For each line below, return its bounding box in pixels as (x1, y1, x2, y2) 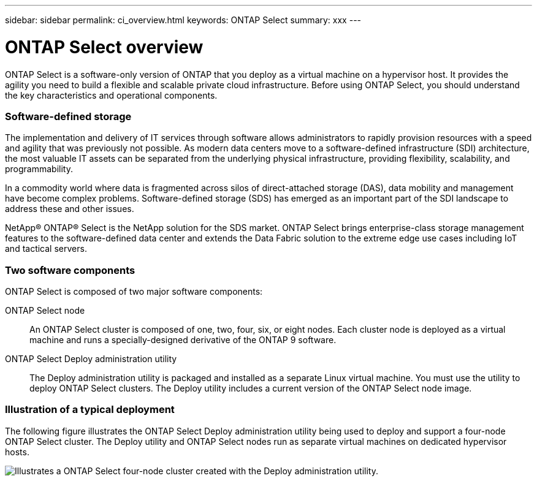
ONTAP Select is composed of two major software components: (5, 286, 263, 297)
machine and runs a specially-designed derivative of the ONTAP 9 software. (29, 335, 337, 345)
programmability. (5, 164, 73, 175)
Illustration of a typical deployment (5, 403, 175, 416)
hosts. (5, 446, 29, 457)
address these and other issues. (5, 203, 134, 214)
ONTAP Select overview (5, 36, 204, 58)
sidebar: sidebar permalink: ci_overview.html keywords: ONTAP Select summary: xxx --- (5, 15, 362, 25)
